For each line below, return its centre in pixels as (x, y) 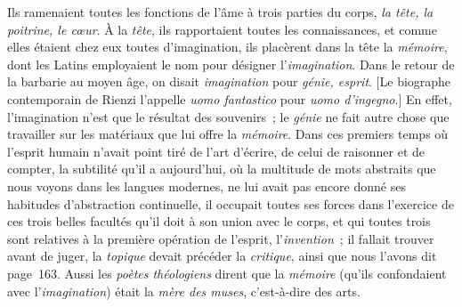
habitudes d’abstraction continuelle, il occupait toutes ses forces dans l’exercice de (231, 203)
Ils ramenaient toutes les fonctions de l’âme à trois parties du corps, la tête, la (220, 12)
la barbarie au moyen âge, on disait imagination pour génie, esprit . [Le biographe (229, 81)
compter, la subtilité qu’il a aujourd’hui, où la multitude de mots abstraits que (222, 169)
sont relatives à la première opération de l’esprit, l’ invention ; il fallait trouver (221, 238)
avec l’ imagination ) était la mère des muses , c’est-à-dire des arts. (184, 291)
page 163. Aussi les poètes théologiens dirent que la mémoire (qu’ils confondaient (227, 273)
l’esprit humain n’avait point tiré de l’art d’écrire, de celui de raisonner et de (216, 151)
